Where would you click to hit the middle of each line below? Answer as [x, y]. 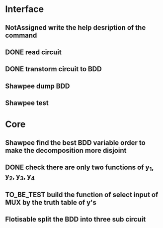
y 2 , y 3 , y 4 [20, 177]
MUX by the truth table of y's [51, 202]
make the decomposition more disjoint [66, 150]
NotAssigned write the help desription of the [76, 28]
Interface [24, 9]
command [21, 35]
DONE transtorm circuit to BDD [53, 69]
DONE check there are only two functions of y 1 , [80, 168]
